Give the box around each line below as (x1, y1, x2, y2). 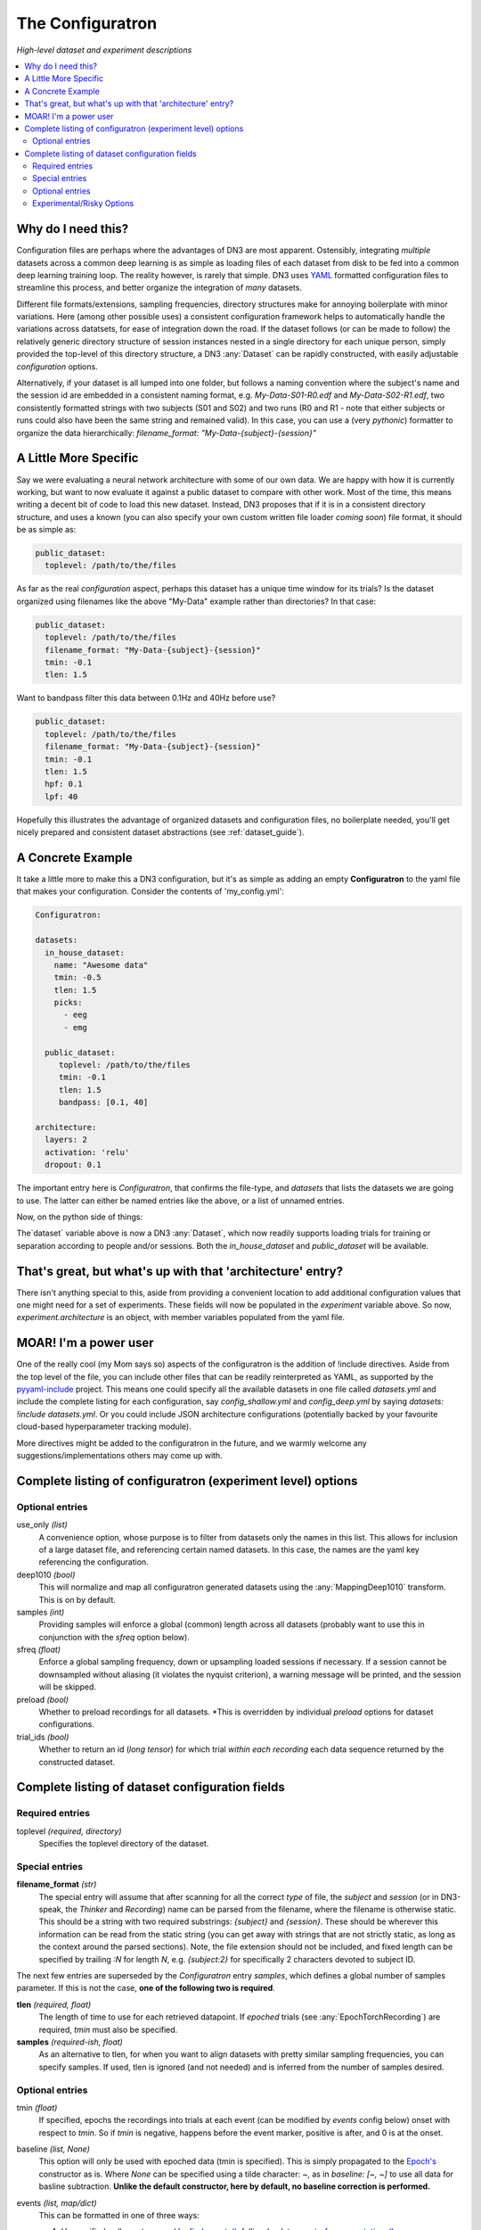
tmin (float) (16, 2102, 58, 2113)
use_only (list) (16, 1519, 69, 1530)
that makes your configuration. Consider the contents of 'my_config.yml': (16, 886, 284, 896)
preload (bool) (16, 1694, 69, 1705)
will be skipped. (38, 1681, 97, 1692)
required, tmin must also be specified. (38, 2024, 178, 2035)
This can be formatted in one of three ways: (38, 2210, 200, 2221)
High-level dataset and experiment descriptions (16, 45, 192, 55)
